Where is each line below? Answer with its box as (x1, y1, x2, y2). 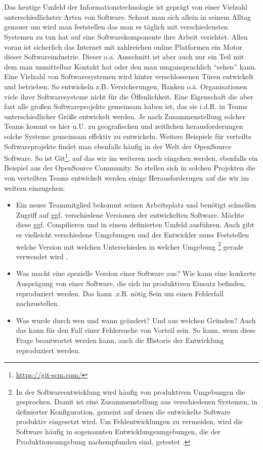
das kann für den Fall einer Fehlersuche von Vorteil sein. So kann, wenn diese (16, 325, 256, 335)
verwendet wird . (16, 251, 68, 261)
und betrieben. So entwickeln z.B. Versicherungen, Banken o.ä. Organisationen (4, 81, 247, 91)
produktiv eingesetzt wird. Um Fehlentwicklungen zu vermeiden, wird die (16, 416, 243, 427)
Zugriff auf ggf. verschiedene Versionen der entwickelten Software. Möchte (16, 209, 244, 220)
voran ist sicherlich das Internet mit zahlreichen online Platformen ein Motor (4, 41, 242, 52)
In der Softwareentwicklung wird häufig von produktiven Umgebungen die (16, 386, 245, 397)
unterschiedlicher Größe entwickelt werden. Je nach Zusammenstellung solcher (4, 111, 246, 121)
